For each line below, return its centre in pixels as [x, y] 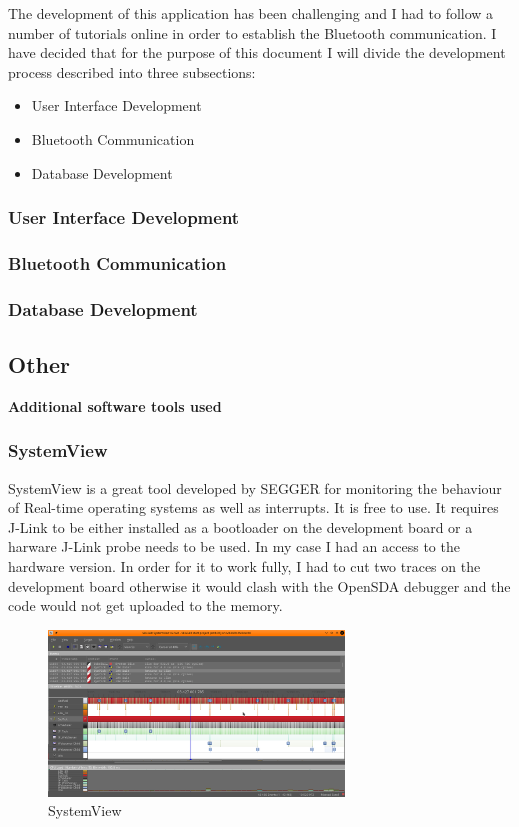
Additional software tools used [115, 405]
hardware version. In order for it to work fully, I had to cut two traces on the [244, 566]
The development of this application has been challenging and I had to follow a [251, 13]
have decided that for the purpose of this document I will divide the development [257, 52]
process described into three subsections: [132, 71]
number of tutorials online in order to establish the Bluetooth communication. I [252, 32]
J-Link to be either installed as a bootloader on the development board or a [240, 526]
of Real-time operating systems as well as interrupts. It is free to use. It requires [253, 507]
